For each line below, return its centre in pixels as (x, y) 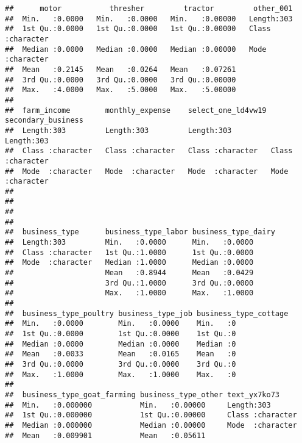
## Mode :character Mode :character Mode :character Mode (147, 171)
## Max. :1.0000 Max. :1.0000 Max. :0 (121, 374)
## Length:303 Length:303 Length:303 (118, 130)
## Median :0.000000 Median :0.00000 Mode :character (151, 425)
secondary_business (44, 121)
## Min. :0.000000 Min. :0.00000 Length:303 (138, 405)
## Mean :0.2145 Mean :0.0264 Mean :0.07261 (121, 69)
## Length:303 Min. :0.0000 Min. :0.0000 (129, 243)
